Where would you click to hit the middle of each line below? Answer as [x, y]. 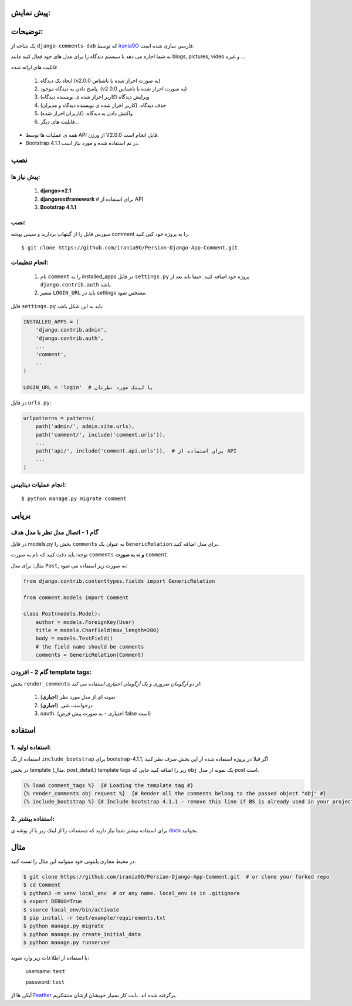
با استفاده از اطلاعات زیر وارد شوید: [50, 958]
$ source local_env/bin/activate [71, 909]
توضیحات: [27, 31]
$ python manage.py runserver [67, 943]
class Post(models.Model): [62, 614]
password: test [45, 982]
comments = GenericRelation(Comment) [90, 655]
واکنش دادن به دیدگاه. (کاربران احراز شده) [87, 113]
